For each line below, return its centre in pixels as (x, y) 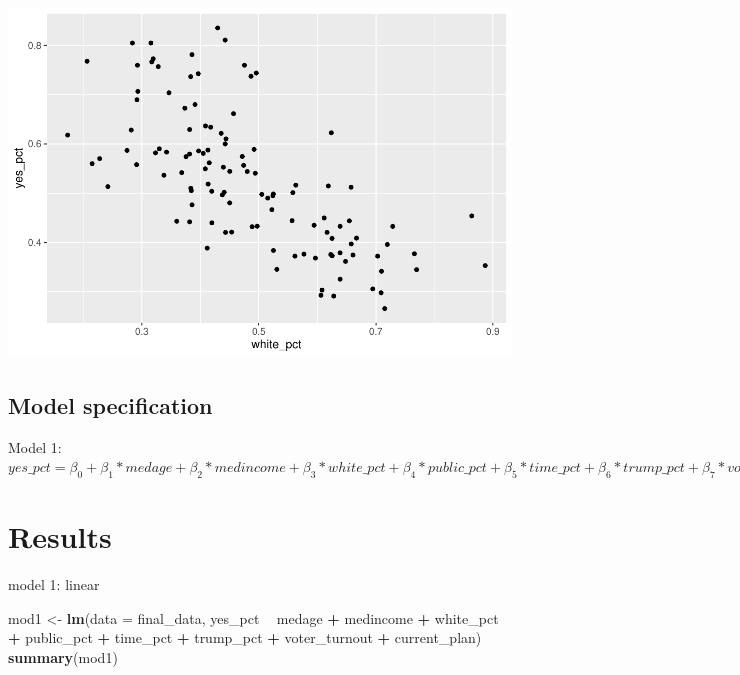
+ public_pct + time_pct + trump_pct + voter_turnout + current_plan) (245, 637)
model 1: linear (54, 584)
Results (60, 536)
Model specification (110, 404)
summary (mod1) (63, 657)
